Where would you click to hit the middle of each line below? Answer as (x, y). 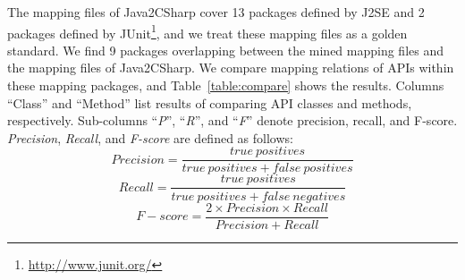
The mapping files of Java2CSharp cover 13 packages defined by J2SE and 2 (216, 12)
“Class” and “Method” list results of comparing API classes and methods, (210, 102)
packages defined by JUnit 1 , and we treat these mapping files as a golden (207, 31)
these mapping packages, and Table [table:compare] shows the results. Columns (226, 85)
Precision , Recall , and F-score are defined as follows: (150, 137)
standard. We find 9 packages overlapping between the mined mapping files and (225, 50)
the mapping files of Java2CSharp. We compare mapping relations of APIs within (231, 68)
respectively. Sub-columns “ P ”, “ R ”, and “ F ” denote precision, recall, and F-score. (232, 120)
